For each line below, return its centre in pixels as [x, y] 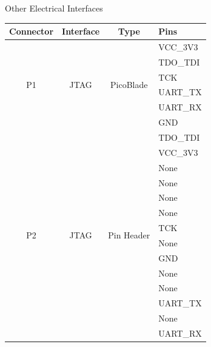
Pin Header [129, 235]
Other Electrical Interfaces [54, 8]
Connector [32, 31]
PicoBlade [129, 85]
